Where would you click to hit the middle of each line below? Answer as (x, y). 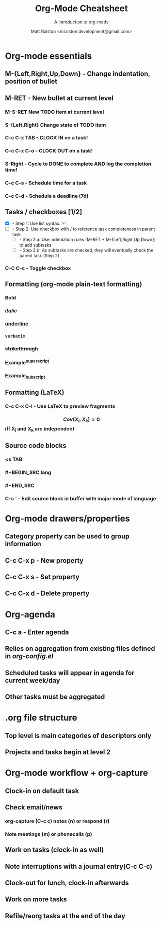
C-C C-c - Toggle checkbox (38, 269)
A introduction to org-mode (81, 22)
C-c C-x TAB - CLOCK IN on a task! (47, 138)
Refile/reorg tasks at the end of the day (65, 916)
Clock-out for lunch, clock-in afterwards (67, 883)
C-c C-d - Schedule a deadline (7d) (47, 196)
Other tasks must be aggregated (55, 697)
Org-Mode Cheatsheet (81, 8)
